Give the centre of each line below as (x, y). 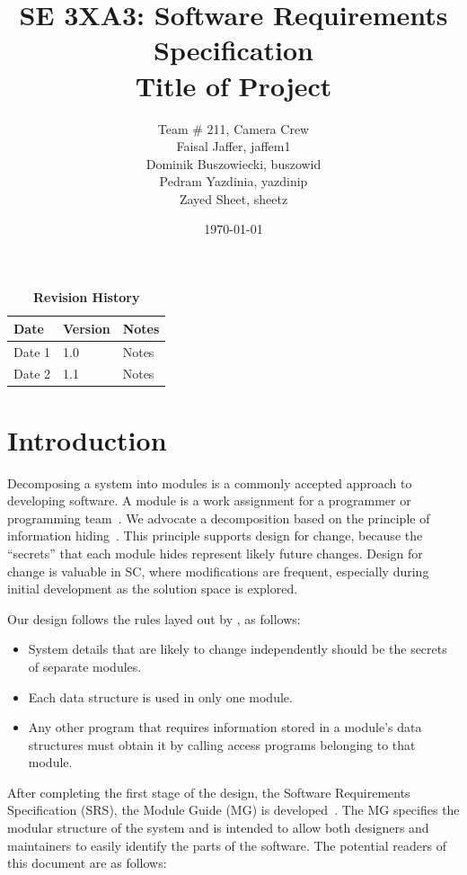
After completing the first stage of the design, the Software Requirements (209, 792)
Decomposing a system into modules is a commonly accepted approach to (210, 482)
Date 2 (32, 374)
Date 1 (32, 351)
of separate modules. (85, 666)
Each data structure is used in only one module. (160, 696)
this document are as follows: (87, 863)
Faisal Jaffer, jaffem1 (233, 146)
